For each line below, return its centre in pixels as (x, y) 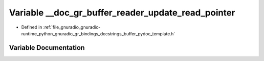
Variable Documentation (47, 48)
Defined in (32, 27)
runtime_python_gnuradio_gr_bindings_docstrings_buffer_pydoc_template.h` (98, 33)
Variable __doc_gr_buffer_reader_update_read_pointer (122, 13)
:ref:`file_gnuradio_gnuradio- (72, 27)
